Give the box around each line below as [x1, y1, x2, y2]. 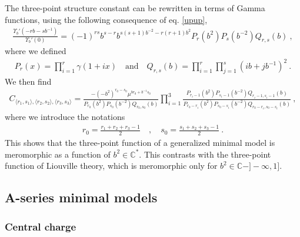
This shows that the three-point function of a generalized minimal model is [5, 136, 275, 149]
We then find [5, 75, 52, 87]
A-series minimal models [5, 188, 158, 206]
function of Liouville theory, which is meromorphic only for [5, 159, 218, 172]
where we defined [5, 44, 66, 56]
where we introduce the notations [5, 111, 125, 123]
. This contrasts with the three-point [139, 148, 271, 160]
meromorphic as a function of [5, 148, 111, 160]
